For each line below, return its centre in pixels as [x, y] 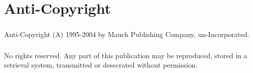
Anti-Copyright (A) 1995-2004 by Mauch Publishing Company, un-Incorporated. [127, 34]
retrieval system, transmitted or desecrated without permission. [101, 65]
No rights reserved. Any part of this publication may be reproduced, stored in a [126, 55]
